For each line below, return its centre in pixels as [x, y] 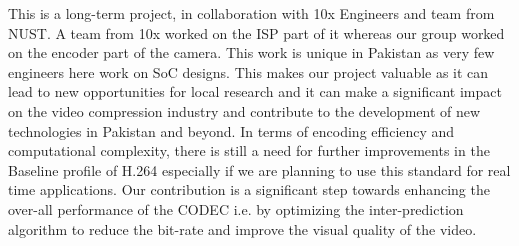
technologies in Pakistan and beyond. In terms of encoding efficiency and [231, 130]
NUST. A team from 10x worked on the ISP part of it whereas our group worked [256, 32]
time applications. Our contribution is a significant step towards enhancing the [249, 189]
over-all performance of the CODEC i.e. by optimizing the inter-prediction [236, 208]
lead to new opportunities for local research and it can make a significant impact [255, 91]
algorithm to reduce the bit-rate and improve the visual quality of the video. [242, 228]
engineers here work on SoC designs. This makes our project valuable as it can [248, 71]
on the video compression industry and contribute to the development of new [244, 110]
